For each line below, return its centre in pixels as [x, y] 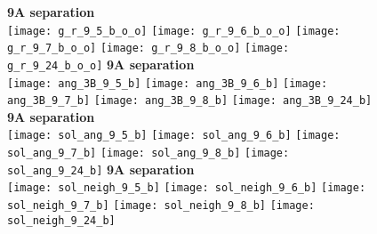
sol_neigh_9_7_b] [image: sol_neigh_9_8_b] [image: [161, 206]
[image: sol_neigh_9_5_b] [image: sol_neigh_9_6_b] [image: [187, 188]
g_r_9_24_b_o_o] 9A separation [101, 64]
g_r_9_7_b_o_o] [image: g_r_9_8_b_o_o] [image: [148, 48]
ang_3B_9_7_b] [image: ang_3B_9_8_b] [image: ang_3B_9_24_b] [190, 101]
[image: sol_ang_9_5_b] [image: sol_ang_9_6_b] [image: [174, 136]
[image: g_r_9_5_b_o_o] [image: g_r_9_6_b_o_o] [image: [174, 31]
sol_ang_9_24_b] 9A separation [101, 169]
